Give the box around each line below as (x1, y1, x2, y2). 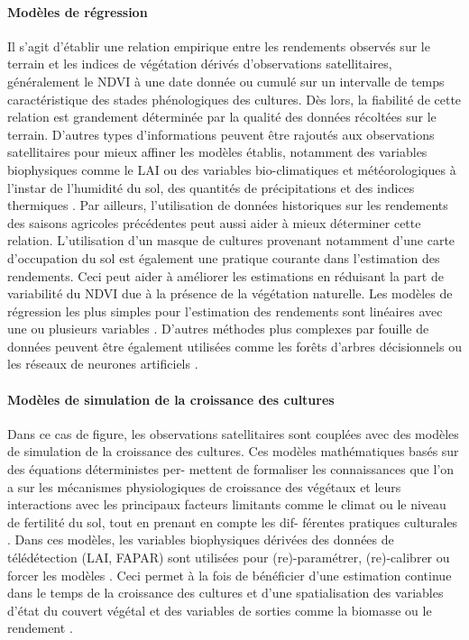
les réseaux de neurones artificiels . (7, 354, 198, 373)
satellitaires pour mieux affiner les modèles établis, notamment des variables (7, 142, 428, 161)
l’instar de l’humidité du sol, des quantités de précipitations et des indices (7, 178, 415, 197)
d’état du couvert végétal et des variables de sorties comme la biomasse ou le (7, 600, 432, 619)
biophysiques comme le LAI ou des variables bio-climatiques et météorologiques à (7, 160, 456, 178)
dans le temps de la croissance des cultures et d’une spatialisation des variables (7, 583, 444, 602)
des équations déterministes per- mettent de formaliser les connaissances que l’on (7, 460, 455, 479)
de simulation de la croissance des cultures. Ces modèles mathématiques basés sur (7, 442, 459, 461)
